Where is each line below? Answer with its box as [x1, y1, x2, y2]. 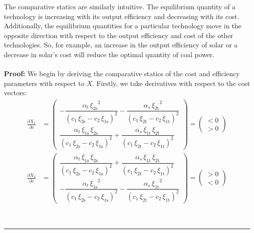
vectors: [4, 87, 27, 98]
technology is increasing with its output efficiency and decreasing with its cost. [4, 11, 239, 21]
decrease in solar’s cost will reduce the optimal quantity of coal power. [4, 49, 214, 59]
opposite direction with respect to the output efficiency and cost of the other [4, 30, 233, 40]
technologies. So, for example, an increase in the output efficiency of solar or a [4, 40, 238, 50]
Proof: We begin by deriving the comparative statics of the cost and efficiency [4, 68, 240, 79]
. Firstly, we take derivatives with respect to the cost [92, 78, 250, 88]
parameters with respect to [4, 78, 85, 88]
